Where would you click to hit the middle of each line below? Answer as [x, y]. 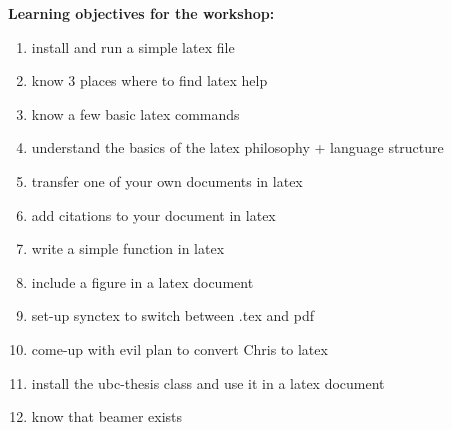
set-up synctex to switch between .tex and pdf [172, 315]
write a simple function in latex [128, 248]
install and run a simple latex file [133, 46]
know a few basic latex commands [135, 113]
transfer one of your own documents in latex [167, 180]
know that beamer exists [107, 416]
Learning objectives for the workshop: [141, 13]
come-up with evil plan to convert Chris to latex [179, 348]
